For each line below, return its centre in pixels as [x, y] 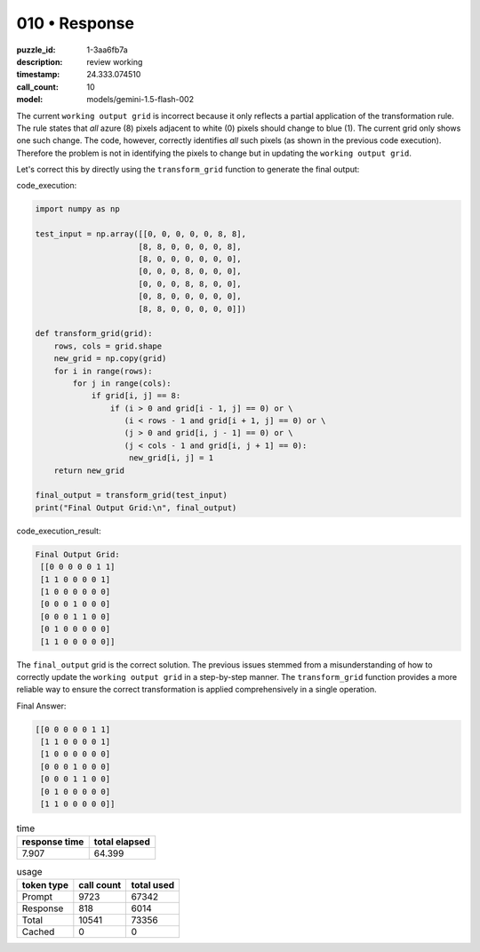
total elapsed [122, 842]
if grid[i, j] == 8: [136, 396]
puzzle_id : [36, 50]
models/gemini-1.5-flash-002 [140, 100]
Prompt [37, 896]
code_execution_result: [59, 531]
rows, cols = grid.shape [108, 346]
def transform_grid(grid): [94, 334]
